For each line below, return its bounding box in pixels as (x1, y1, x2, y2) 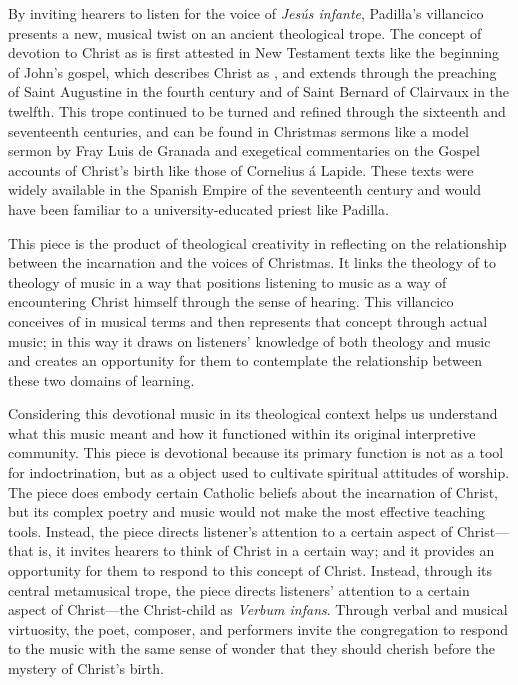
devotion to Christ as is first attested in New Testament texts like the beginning (8, 42, 499, 63)
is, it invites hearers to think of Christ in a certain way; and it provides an (38, 540, 495, 561)
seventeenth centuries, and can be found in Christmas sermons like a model (8, 120, 469, 141)
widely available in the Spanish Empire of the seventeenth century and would (8, 179, 481, 200)
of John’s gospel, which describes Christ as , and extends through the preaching (8, 61, 497, 82)
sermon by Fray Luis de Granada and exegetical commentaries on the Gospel (8, 140, 480, 161)
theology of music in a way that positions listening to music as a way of (8, 271, 447, 292)
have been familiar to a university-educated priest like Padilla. (8, 198, 389, 219)
